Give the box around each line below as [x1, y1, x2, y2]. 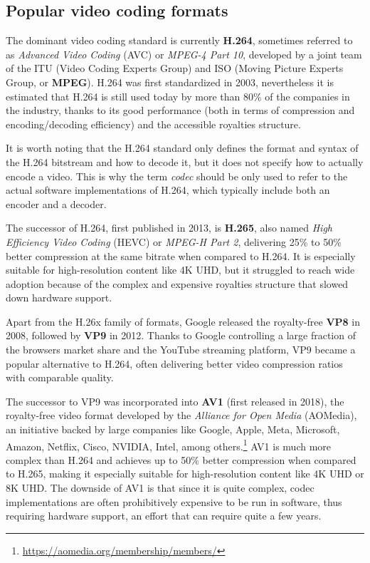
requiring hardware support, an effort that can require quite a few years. [6, 508, 322, 523]
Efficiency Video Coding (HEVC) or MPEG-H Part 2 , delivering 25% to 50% [6, 234, 342, 249]
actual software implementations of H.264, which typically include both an [6, 182, 330, 197]
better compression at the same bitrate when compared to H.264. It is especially [6, 248, 356, 263]
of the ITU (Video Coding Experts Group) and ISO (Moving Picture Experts [6, 61, 344, 76]
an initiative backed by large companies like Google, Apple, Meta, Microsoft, [6, 422, 340, 437]
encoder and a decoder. [6, 196, 107, 211]
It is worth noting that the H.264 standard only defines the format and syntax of [6, 140, 359, 155]
